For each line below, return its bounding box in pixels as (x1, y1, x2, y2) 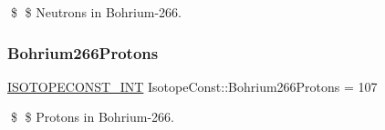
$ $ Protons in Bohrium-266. (10, 107, 175, 126)
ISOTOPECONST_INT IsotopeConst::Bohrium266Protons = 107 (7, 76, 378, 95)
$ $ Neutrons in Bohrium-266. (10, 3, 182, 21)
